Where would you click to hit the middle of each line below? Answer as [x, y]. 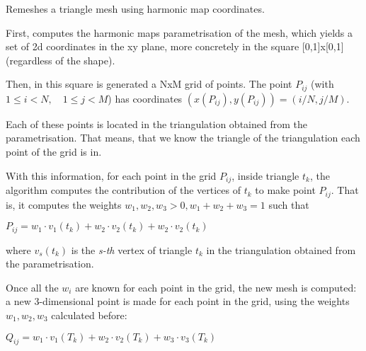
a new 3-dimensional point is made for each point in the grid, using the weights [178, 301]
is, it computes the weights [64, 204]
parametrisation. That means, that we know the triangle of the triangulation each [183, 138]
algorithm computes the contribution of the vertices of [123, 190]
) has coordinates [145, 98]
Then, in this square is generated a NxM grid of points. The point [149, 84]
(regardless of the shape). [61, 60]
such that [289, 204]
